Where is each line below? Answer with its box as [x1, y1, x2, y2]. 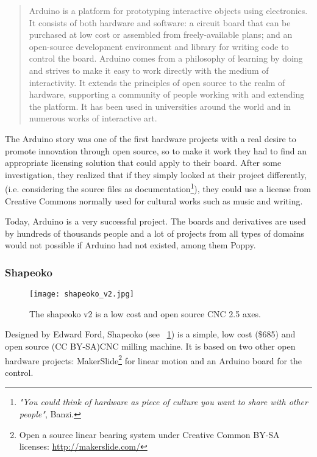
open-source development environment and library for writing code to [29, 40, 289, 52]
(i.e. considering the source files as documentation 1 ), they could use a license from [5, 181, 311, 195]
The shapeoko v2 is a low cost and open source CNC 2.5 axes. [29, 307, 261, 320]
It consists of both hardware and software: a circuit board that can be [29, 16, 291, 29]
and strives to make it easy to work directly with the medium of [29, 63, 269, 76]
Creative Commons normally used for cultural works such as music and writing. [5, 194, 303, 207]
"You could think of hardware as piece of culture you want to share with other [19, 395, 308, 408]
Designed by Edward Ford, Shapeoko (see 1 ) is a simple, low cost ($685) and [5, 328, 296, 340]
